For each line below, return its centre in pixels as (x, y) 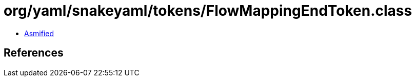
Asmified (39, 33)
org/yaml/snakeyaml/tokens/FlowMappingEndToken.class (208, 11)
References (34, 53)
